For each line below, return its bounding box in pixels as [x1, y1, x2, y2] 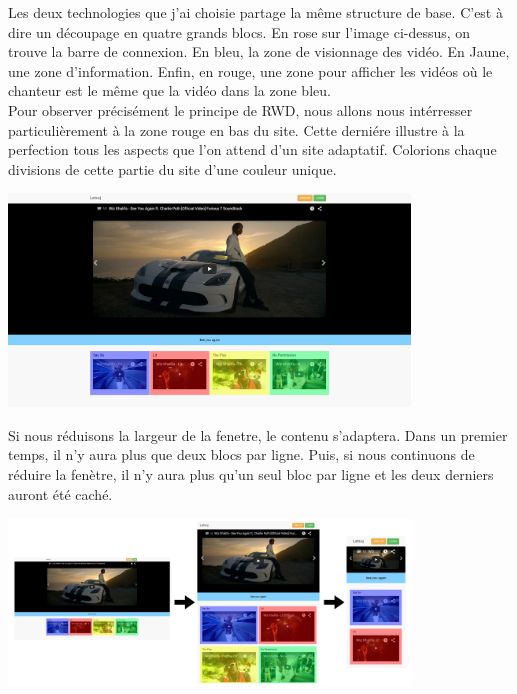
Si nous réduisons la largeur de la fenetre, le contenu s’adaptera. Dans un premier [8, 424, 508, 445]
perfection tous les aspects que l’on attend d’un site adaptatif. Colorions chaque [8, 139, 497, 160]
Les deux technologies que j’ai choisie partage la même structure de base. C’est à [8, 2, 503, 22]
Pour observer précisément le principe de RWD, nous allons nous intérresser [8, 99, 473, 120]
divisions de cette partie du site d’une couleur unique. [8, 158, 337, 179]
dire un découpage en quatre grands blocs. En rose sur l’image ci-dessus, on [8, 21, 471, 42]
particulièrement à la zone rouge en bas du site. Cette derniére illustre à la [8, 119, 465, 140]
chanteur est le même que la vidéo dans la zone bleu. [8, 80, 331, 101]
